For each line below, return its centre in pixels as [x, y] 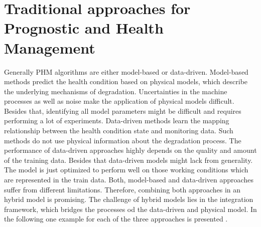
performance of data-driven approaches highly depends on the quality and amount [130, 150]
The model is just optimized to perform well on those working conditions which [126, 170]
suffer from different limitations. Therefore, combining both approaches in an [122, 189]
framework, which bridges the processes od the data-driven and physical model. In [130, 209]
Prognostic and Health [84, 28]
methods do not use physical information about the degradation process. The [123, 140]
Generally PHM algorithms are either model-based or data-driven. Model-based [126, 71]
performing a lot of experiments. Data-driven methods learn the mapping [117, 121]
